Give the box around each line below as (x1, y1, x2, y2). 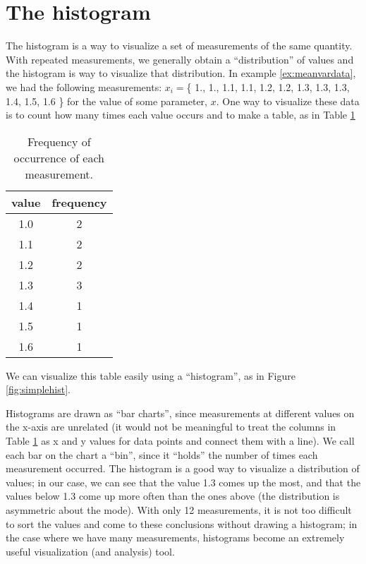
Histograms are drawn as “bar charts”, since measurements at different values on (6, 405, 355, 420)
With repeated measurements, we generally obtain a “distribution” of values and (6, 52, 354, 66)
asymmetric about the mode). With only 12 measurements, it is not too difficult (6, 503, 352, 517)
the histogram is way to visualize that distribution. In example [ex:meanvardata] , (6, 66, 356, 80)
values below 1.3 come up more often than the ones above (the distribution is (6, 488, 340, 503)
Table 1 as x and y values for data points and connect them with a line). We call (6, 433, 355, 448)
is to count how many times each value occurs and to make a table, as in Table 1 (6, 107, 355, 122)
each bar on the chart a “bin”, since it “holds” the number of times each (6, 447, 318, 462)
